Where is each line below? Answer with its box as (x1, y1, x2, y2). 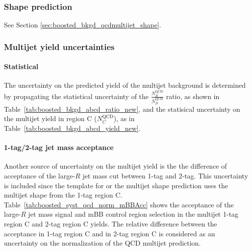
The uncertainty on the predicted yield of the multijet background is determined (4, 80, 246, 90)
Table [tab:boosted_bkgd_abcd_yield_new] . (4, 123, 141, 133)
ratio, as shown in (166, 91, 220, 101)
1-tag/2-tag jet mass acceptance (4, 142, 114, 152)
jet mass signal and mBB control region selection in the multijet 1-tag (28, 209, 239, 219)
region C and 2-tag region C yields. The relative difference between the (4, 218, 217, 228)
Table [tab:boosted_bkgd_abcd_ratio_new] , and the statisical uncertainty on (4, 103, 240, 114)
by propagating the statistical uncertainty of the (4, 91, 149, 101)
